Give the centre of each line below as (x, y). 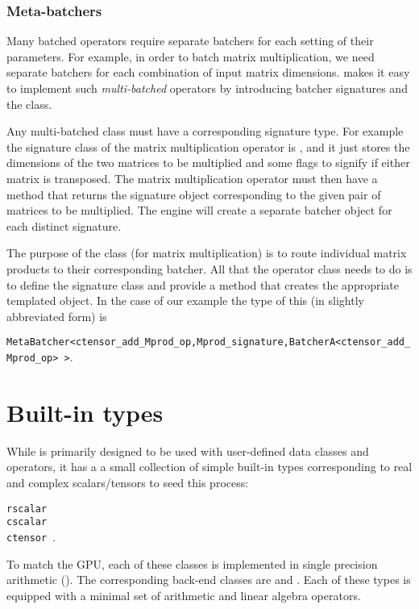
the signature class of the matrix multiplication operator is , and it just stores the (208, 146)
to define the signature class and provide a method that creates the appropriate (203, 284)
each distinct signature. (64, 225)
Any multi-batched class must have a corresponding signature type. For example (205, 131)
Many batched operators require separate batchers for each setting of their (190, 41)
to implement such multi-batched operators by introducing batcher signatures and (207, 88)
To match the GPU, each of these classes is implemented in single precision (192, 563)
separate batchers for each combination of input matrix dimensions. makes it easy (208, 72)
